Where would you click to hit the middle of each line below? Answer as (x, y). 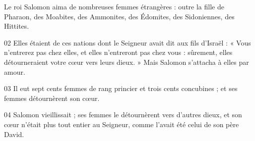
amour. (15, 71)
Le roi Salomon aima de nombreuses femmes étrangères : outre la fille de (114, 6)
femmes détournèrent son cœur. (52, 98)
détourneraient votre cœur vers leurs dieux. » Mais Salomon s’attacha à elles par (127, 62)
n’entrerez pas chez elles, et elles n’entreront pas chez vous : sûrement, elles (118, 52)
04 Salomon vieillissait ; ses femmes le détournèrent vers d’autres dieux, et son (123, 115)
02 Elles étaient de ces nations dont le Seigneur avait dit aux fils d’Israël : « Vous (127, 42)
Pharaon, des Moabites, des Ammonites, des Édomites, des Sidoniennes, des (119, 16)
